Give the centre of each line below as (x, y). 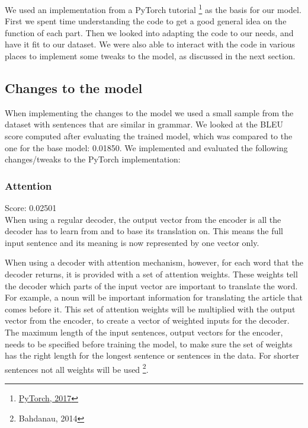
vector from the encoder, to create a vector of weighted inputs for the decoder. (147, 320)
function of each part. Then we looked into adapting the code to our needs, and (149, 32)
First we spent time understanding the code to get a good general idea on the (146, 21)
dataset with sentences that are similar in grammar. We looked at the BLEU (144, 124)
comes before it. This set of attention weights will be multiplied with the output (150, 309)
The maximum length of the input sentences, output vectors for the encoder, (144, 332)
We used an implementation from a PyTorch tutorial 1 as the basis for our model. (153, 9)
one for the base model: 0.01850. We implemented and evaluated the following (146, 147)
